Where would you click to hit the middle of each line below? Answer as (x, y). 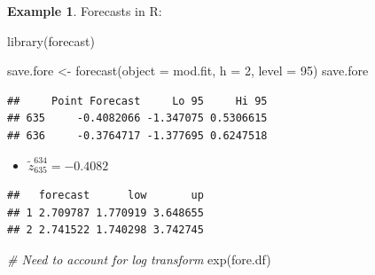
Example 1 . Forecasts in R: (85, 11)
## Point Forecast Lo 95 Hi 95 (137, 101)
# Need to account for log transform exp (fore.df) (139, 259)
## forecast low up (105, 196)
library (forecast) (51, 40)
